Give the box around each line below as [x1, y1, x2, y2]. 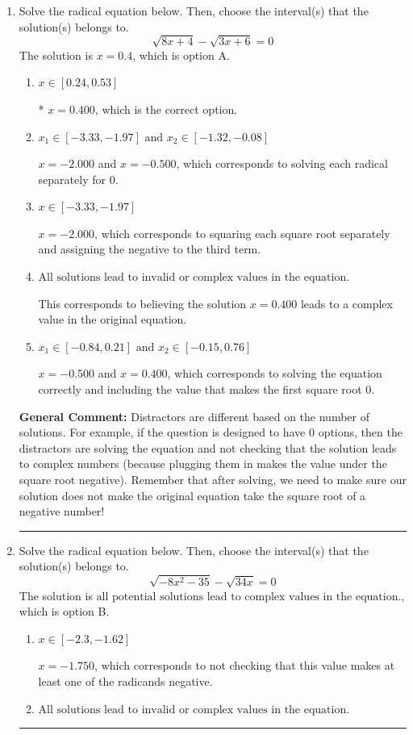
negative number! [19, 503, 105, 520]
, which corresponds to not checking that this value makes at [94, 657, 395, 674]
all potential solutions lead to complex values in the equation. [96, 591, 402, 603]
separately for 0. [38, 170, 119, 187]
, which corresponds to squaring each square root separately [94, 224, 390, 241]
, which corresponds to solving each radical [176, 155, 388, 172]
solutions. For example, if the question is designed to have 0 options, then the [19, 424, 403, 441]
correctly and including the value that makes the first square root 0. [38, 381, 375, 398]
